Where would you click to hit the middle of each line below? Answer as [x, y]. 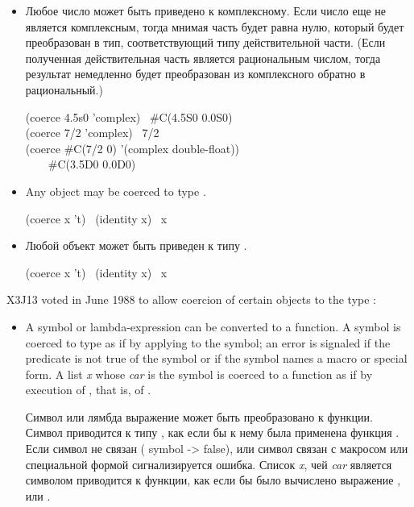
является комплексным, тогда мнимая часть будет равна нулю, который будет [215, 26]
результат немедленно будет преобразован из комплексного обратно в [195, 74]
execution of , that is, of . [88, 390]
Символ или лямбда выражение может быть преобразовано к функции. [199, 416]
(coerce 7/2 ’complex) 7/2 [92, 133]
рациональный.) [64, 89]
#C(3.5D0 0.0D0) [92, 164]
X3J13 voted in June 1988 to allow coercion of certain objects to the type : [192, 299]
